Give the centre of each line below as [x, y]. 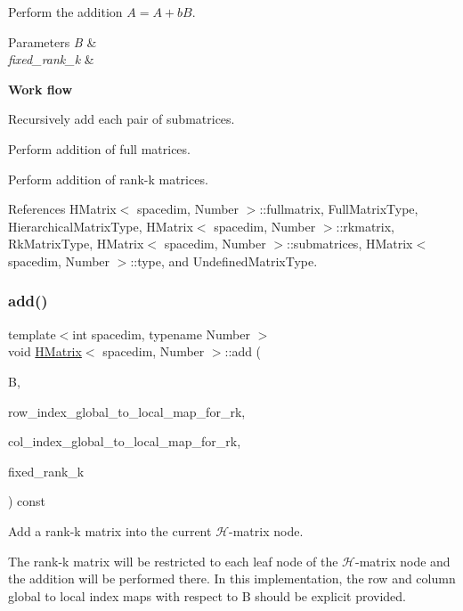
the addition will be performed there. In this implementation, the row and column [232, 578]
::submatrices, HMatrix [350, 244]
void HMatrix [45, 351]
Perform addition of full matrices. [99, 148]
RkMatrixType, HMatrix [76, 244]
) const [27, 501]
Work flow [41, 89]
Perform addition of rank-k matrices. [108, 179]
